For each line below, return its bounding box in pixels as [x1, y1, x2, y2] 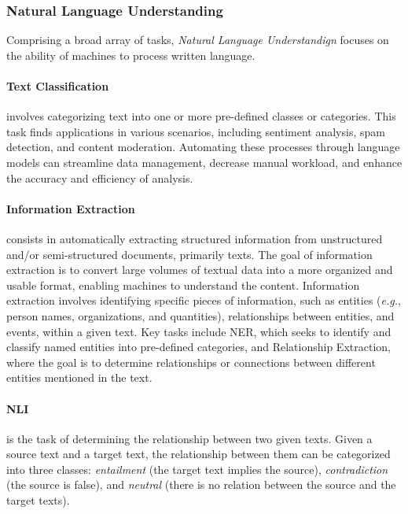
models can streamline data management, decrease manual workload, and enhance [6, 153, 402, 170]
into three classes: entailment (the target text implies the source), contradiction [6, 460, 388, 477]
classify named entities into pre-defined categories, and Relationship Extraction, [6, 338, 391, 355]
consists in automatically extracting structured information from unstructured [6, 230, 383, 246]
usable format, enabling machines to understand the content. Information [6, 276, 360, 293]
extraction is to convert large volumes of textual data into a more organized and [6, 261, 393, 278]
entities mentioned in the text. [6, 369, 153, 386]
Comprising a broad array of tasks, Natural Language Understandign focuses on [6, 31, 389, 48]
